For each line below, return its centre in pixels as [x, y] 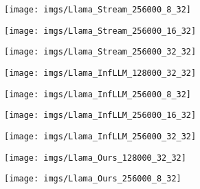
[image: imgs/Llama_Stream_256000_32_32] [100, 52]
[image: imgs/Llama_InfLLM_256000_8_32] [98, 94]
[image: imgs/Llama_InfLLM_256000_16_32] [100, 116]
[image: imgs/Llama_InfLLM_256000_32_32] [100, 136]
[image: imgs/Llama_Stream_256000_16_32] [100, 31]
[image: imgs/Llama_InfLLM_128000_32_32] [100, 73]
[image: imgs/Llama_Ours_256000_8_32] [93, 179]
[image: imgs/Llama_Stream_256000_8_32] [98, 10]
